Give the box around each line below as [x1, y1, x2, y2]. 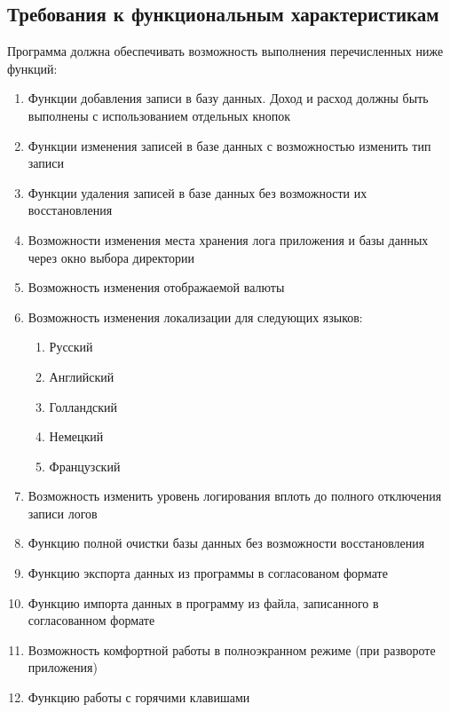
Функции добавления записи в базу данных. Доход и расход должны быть [28, 89, 429, 107]
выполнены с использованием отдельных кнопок [28, 106, 291, 124]
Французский [49, 456, 121, 475]
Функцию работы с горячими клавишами [28, 688, 250, 707]
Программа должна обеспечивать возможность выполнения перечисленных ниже [7, 42, 444, 60]
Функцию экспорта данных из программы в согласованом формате [28, 564, 388, 582]
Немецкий [49, 427, 104, 446]
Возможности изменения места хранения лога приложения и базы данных [28, 230, 429, 249]
